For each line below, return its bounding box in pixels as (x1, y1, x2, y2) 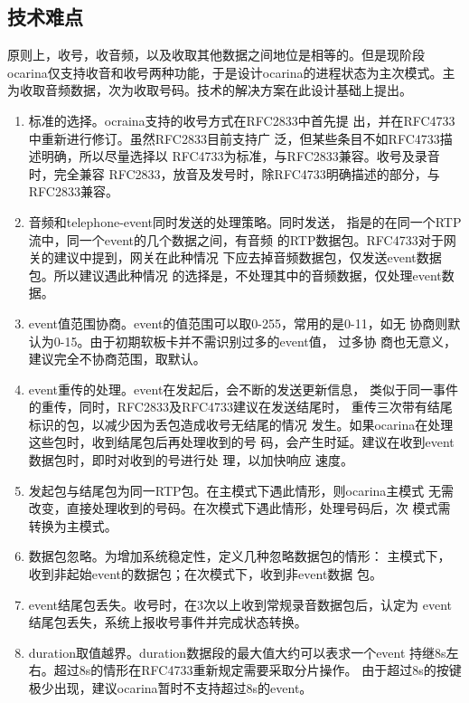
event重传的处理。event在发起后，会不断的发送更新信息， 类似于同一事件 (28, 379, 458, 398)
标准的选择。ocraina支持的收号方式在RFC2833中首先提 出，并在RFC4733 (28, 110, 455, 129)
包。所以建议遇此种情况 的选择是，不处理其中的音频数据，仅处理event (28, 265, 442, 284)
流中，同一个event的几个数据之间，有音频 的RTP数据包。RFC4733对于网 (28, 230, 456, 249)
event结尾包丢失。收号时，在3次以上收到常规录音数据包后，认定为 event (28, 594, 452, 613)
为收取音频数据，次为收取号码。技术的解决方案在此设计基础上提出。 (7, 81, 412, 100)
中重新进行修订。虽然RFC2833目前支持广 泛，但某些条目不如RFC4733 (28, 128, 440, 147)
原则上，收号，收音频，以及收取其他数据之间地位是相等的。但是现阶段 (7, 45, 425, 64)
